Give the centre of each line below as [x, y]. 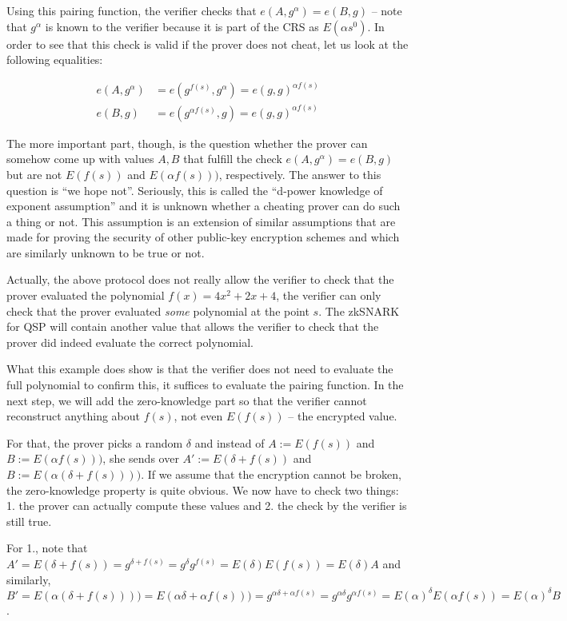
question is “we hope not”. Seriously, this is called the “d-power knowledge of [195, 190]
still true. [29, 521]
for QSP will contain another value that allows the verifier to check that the [193, 326]
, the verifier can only [329, 295]
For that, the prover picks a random [95, 442]
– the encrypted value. [343, 416]
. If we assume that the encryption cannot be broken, [271, 474]
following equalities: [55, 60]
